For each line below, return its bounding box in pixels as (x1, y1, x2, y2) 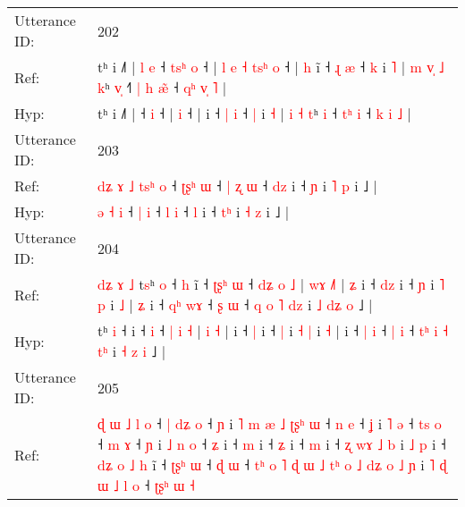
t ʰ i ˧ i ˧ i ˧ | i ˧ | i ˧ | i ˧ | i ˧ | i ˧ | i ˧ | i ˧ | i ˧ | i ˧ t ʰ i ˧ (97, 320, 449, 341)
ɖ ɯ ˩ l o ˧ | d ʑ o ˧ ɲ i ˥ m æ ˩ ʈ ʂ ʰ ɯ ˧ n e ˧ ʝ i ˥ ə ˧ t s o (97, 413, 442, 434)
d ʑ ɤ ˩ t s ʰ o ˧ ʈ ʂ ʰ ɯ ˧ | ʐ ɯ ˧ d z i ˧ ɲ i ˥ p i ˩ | (97, 175, 377, 196)
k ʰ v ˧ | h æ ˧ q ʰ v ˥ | (97, 77, 227, 97)
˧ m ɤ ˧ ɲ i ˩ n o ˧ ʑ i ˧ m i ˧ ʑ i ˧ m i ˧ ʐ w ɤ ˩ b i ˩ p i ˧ (97, 434, 446, 454)
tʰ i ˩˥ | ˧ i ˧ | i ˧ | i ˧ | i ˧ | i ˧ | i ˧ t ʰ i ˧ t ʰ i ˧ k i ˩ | (97, 103, 411, 123)
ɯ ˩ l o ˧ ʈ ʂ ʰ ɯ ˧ (97, 475, 195, 495)
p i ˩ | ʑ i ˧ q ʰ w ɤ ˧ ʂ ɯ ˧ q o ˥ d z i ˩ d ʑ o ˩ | (97, 294, 373, 315)
